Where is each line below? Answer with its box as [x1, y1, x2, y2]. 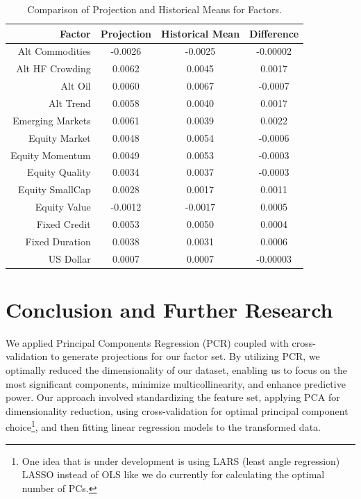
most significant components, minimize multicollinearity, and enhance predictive [6, 376, 346, 391]
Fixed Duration [25, 234, 91, 248]
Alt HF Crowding [16, 61, 91, 76]
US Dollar [48, 251, 91, 265]
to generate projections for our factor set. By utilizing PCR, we [50, 349, 320, 363]
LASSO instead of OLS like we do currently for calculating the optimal [22, 467, 325, 482]
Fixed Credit [36, 216, 91, 231]
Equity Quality [27, 165, 91, 179]
